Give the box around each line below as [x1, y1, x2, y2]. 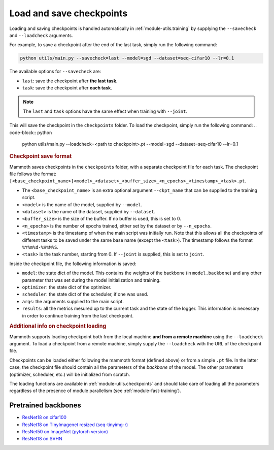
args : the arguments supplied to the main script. [22, 298, 124, 304]
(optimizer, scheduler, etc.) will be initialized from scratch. [9, 371, 130, 377]
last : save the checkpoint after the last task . [22, 78, 118, 84]
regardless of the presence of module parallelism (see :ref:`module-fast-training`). [9, 388, 181, 394]
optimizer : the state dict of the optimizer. [22, 284, 112, 290]
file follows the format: [9, 171, 57, 177]
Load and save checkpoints [9, 8, 128, 19]
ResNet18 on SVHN [22, 436, 63, 442]
